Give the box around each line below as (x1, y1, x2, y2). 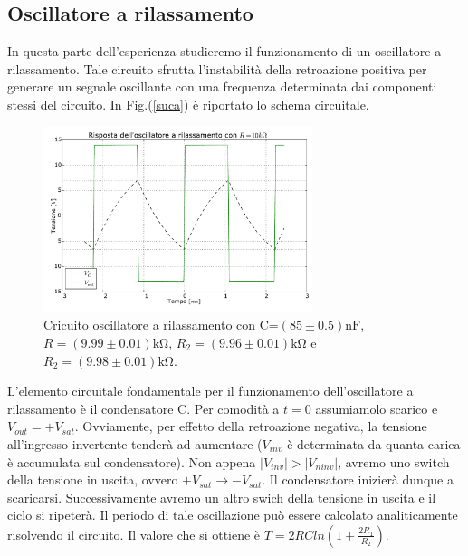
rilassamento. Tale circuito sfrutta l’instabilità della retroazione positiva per (7, 59, 427, 78)
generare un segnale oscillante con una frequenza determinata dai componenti (7, 77, 437, 96)
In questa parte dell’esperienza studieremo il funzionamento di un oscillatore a (7, 42, 442, 61)
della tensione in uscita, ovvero (7, 470, 178, 489)
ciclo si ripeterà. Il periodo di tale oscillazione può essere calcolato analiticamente (7, 505, 458, 524)
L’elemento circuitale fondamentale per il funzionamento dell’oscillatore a (7, 381, 414, 400)
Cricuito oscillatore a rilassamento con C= (43, 315, 279, 334)
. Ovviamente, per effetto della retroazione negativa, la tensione (74, 417, 427, 436)
